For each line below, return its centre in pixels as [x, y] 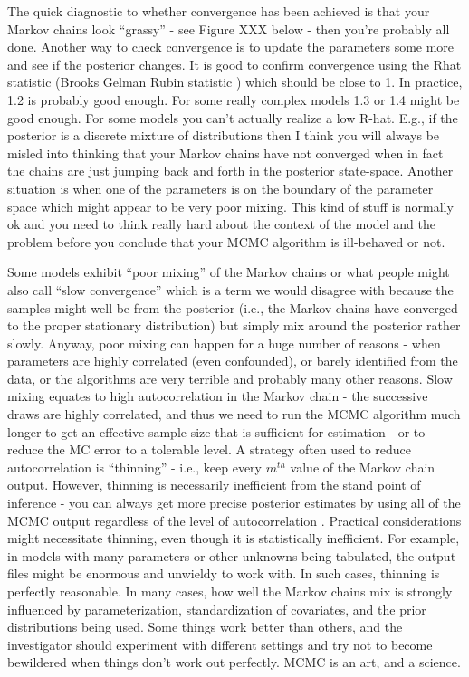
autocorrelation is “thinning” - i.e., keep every [134, 467]
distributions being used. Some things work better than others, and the [205, 627]
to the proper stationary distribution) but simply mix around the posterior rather [234, 325]
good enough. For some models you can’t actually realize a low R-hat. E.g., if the [233, 117]
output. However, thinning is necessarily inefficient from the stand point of [214, 485]
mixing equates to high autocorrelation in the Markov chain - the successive [218, 396]
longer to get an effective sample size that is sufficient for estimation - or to [216, 431]
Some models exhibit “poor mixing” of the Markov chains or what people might [229, 272]
